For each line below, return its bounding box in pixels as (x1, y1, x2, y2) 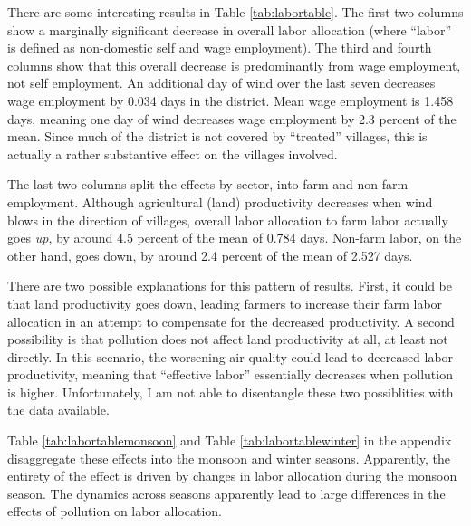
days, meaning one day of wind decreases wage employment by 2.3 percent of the (7, 109, 457, 128)
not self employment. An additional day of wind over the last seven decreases (7, 73, 436, 92)
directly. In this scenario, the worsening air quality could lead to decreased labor (7, 347, 454, 366)
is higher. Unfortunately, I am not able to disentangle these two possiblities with (7, 382, 454, 401)
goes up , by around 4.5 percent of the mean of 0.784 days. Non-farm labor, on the (7, 228, 462, 247)
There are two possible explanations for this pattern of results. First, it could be (7, 276, 452, 295)
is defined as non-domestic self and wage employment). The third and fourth (7, 38, 432, 57)
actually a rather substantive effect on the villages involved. (7, 144, 338, 163)
